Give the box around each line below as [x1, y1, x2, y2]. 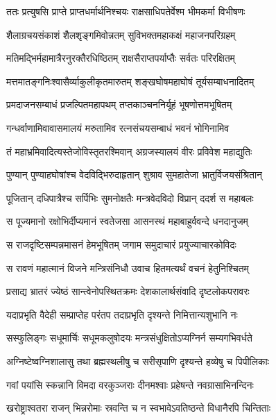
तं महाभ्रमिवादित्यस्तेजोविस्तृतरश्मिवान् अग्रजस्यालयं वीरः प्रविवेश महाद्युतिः [6, 144, 252, 158]
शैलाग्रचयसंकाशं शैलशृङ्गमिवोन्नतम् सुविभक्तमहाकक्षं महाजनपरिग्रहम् [6, 27, 236, 42]
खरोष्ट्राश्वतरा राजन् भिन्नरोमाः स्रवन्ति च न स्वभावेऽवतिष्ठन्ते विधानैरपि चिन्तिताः [6, 401, 271, 415]
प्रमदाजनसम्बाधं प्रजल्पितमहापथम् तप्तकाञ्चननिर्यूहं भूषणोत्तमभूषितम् [6, 97, 232, 112]
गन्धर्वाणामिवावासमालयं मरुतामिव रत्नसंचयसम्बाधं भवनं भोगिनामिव [6, 120, 230, 135]
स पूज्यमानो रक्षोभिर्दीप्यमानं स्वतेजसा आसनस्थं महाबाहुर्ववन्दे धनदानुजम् [6, 214, 248, 228]
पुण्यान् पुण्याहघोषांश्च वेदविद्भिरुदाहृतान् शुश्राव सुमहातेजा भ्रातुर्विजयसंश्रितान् [6, 167, 263, 182]
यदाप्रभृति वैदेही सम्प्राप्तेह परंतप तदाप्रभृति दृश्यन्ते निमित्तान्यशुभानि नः [6, 307, 238, 321]
